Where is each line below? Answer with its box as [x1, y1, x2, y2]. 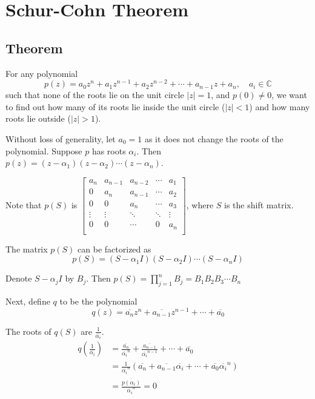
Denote [5, 272, 32, 285]
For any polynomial [5, 67, 78, 79]
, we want [271, 88, 307, 101]
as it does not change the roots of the [144, 133, 283, 145]
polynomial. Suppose [5, 144, 82, 157]
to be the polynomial [59, 295, 138, 308]
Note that [5, 198, 42, 211]
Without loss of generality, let [5, 133, 116, 145]
